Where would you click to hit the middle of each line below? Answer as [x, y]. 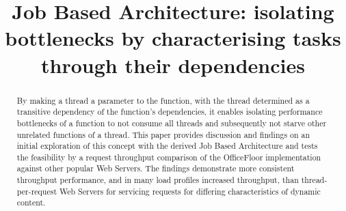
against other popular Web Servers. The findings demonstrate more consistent [156, 168]
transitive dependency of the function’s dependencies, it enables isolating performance [170, 112]
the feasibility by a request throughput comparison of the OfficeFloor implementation [169, 157]
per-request [37, 191]
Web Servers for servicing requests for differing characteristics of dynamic [190, 191]
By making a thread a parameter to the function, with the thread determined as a [163, 100]
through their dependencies [173, 65]
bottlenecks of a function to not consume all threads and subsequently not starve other [172, 123]
